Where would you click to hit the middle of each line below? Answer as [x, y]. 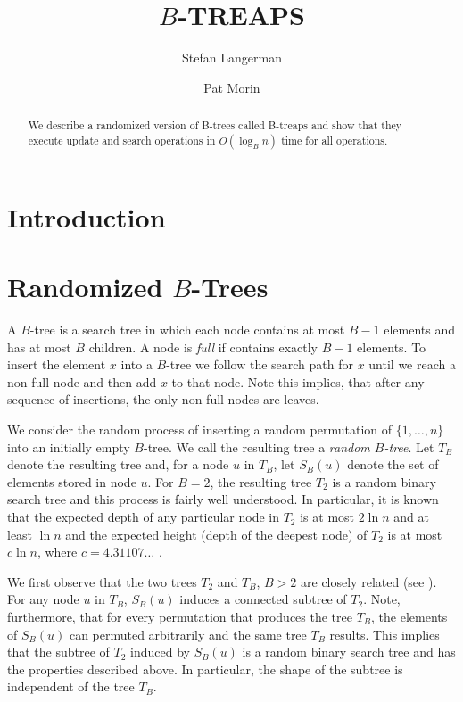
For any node [43, 599]
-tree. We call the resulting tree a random [257, 446]
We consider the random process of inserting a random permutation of [200, 429]
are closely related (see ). [369, 581]
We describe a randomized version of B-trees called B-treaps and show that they [215, 125]
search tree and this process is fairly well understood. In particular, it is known [223, 499]
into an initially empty [69, 446]
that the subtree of [58, 652]
